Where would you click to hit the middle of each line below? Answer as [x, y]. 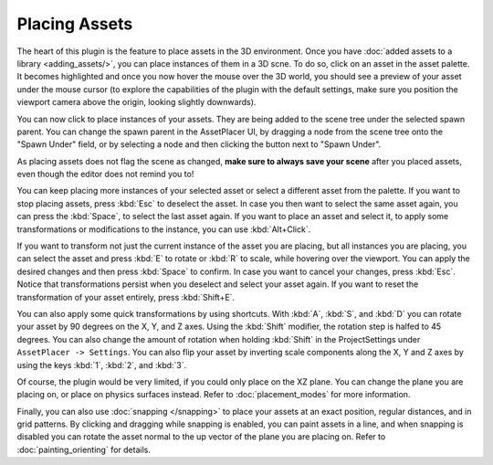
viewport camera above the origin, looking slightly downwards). [136, 102]
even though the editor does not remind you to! [105, 174]
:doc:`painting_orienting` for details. [84, 449]
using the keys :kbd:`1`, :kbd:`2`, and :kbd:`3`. [102, 365]
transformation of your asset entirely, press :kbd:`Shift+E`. [126, 297]
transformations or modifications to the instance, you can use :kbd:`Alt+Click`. [164, 229]
